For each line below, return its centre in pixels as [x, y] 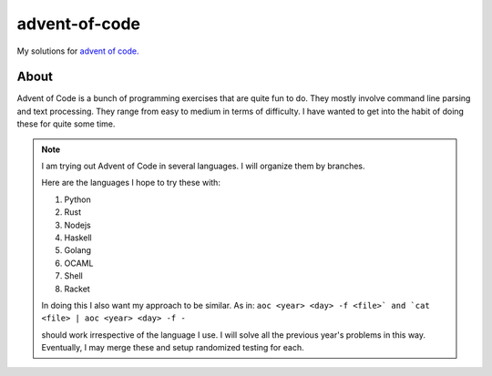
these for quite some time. [66, 124]
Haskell [78, 238]
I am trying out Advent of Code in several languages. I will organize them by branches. [203, 166]
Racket [77, 289]
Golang [77, 250]
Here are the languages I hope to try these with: [131, 183]
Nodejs [77, 225]
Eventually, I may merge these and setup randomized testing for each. [173, 348]
